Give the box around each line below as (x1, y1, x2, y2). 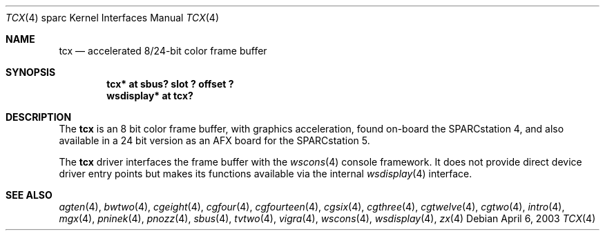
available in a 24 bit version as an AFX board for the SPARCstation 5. (59, 135, 370, 146)
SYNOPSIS (6, 66, 56, 78)
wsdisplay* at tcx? (106, 90, 193, 101)
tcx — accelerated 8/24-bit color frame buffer (59, 45, 267, 57)
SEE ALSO (6, 189, 52, 201)
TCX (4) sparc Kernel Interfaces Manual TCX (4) (6, 12, 219, 23)
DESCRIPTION (6, 111, 72, 123)
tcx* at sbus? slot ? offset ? (106, 78, 234, 90)
